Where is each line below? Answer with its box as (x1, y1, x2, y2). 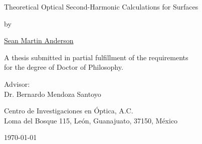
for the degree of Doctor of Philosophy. (4, 62, 123, 72)
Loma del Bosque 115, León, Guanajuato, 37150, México (4, 115, 178, 125)
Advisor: (4, 78, 30, 89)
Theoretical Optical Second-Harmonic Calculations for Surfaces (4, 2, 198, 12)
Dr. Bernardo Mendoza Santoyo (4, 88, 101, 99)
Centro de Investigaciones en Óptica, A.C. (4, 105, 133, 116)
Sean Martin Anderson (4, 35, 74, 46)
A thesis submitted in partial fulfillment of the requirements (4, 52, 188, 62)
